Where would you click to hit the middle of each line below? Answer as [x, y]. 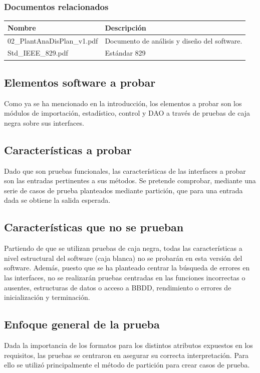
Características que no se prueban [94, 227]
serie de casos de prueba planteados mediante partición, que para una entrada [123, 190]
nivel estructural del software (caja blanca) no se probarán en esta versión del [123, 258]
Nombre [22, 27]
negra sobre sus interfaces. [44, 122]
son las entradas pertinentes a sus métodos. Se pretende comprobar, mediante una [130, 180]
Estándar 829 [125, 53]
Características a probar [68, 149]
